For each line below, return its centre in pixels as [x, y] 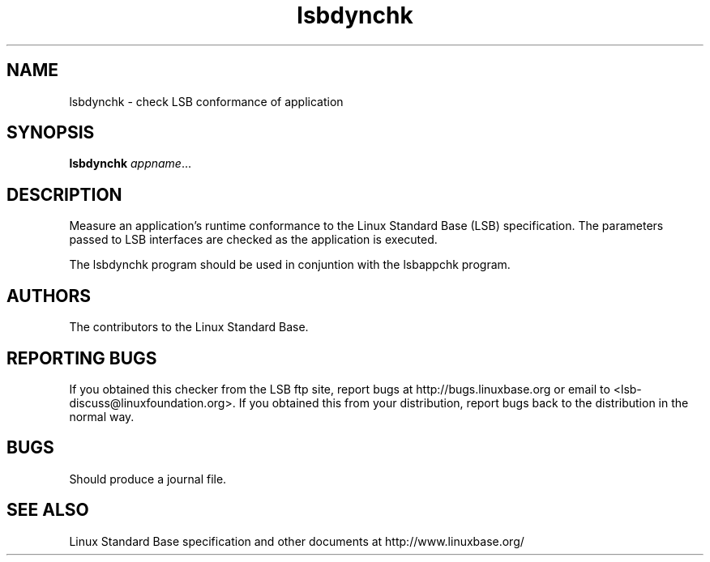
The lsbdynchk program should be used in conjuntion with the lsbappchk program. [290, 265]
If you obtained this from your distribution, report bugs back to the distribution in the [464, 402]
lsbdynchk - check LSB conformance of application [206, 101]
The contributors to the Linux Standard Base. [189, 327]
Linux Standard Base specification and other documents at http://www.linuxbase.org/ [297, 541]
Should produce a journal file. [148, 479]
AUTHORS [49, 296]
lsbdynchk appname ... [130, 164]
